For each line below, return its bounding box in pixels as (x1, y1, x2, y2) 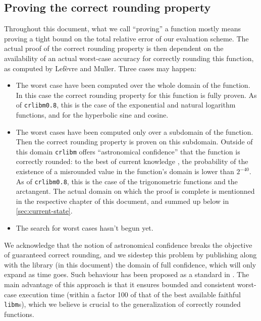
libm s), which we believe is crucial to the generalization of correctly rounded (4, 299, 241, 309)
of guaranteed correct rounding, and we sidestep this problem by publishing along (4, 249, 257, 260)
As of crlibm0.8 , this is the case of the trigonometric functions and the (16, 176, 238, 186)
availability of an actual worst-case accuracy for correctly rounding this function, (4, 52, 254, 63)
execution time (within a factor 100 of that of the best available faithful (19, 289, 241, 299)
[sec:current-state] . (16, 205, 73, 216)
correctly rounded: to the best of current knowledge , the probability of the (16, 156, 248, 167)
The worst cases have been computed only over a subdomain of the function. (16, 126, 253, 137)
